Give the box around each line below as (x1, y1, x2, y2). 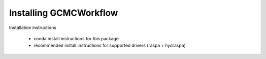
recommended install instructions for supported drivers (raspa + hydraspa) (33, 42, 186, 49)
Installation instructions (9, 25, 57, 30)
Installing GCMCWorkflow (9, 7, 118, 18)
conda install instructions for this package (33, 35, 119, 41)
